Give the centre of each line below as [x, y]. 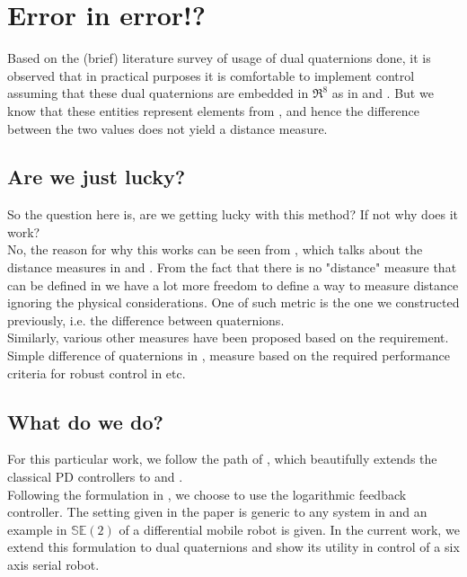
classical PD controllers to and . [95, 477]
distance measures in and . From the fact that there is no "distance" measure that [232, 267]
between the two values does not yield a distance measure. [167, 128]
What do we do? [85, 421]
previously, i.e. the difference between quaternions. [146, 320]
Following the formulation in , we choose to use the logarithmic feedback [207, 494]
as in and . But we [383, 93]
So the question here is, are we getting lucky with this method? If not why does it [233, 214]
